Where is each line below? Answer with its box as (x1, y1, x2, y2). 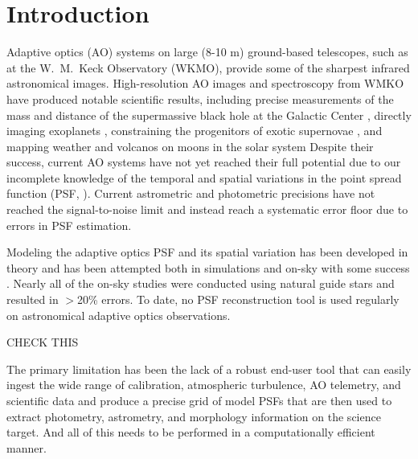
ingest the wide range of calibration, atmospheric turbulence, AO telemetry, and (6, 376, 401, 393)
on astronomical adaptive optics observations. (6, 306, 231, 323)
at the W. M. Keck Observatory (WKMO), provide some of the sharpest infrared (6, 59, 410, 76)
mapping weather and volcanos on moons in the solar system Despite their (6, 137, 374, 154)
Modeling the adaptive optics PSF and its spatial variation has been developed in (6, 244, 408, 260)
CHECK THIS (6, 334, 79, 350)
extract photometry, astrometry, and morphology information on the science (6, 408, 381, 424)
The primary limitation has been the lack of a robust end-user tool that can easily (6, 360, 412, 377)
